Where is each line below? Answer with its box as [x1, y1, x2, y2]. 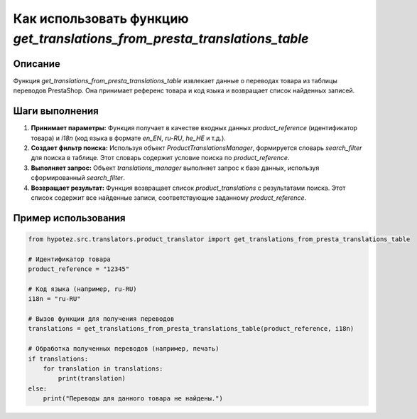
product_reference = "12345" [28, 265, 130, 273]
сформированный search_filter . [31, 174, 126, 182]
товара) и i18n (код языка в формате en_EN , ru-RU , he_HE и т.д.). [31, 134, 227, 142]
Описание [13, 58, 60, 70]
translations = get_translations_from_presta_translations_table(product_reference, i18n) [28, 324, 354, 333]
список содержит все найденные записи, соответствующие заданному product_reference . [31, 193, 307, 202]
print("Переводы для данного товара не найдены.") [43, 395, 223, 403]
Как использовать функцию [13, 11, 189, 26]
